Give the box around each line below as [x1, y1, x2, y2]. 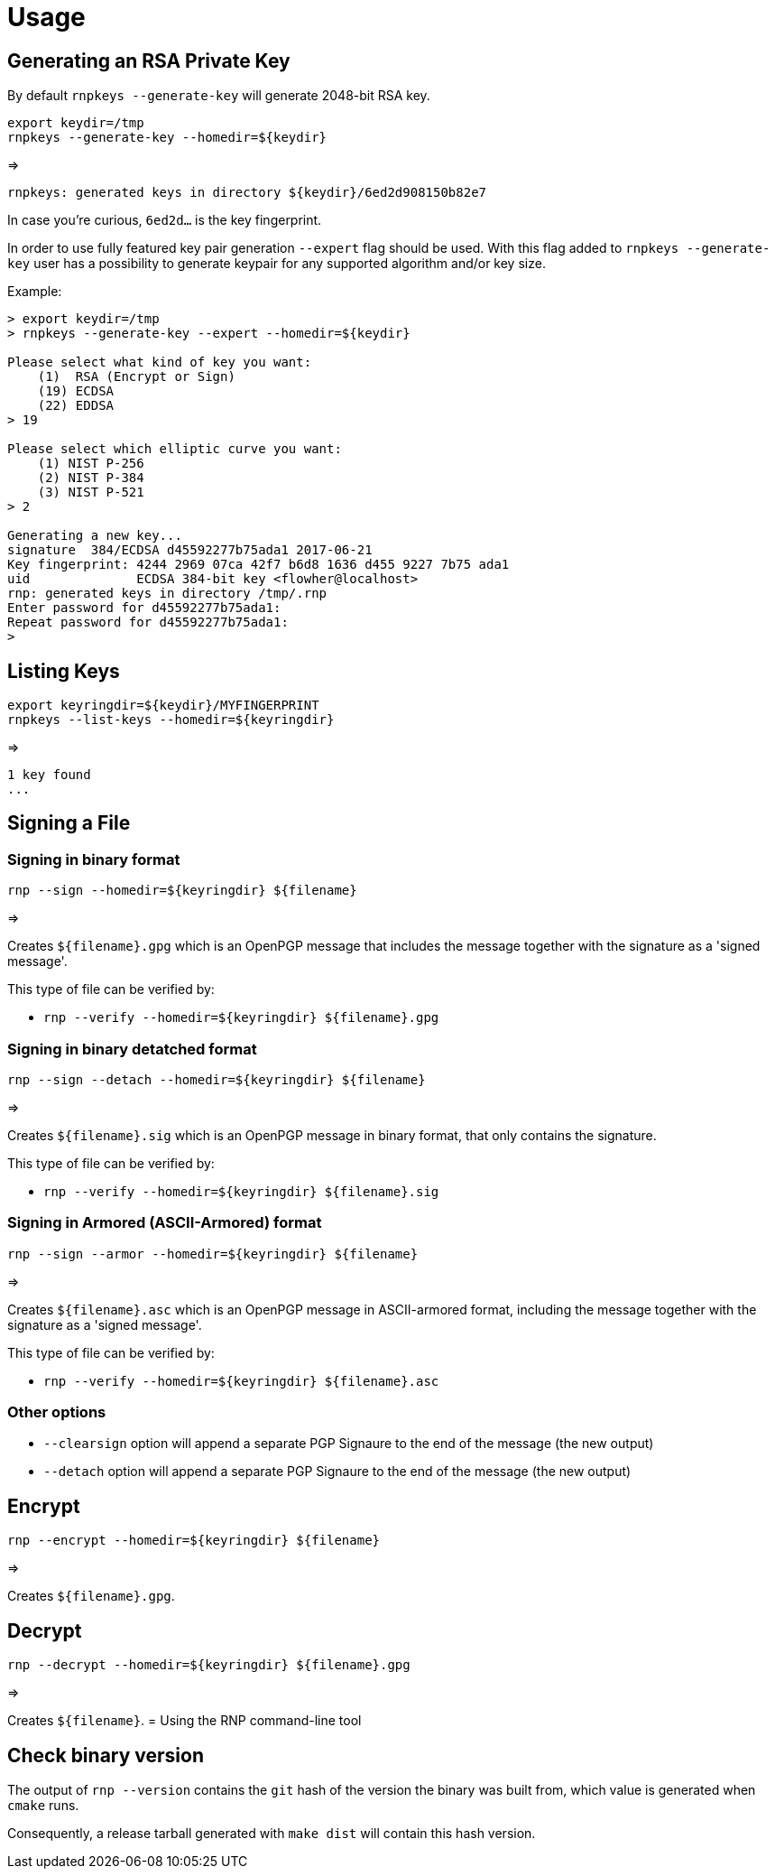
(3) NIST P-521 [37, 485, 144, 500]
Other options [7, 1403, 106, 1422]
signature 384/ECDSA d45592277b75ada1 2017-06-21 [7, 543, 373, 558]
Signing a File [7, 812, 131, 835]
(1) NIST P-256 [37, 456, 144, 471]
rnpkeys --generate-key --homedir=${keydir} [7, 130, 328, 145]
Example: [7, 283, 62, 300]
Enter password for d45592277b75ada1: [7, 600, 281, 616]
